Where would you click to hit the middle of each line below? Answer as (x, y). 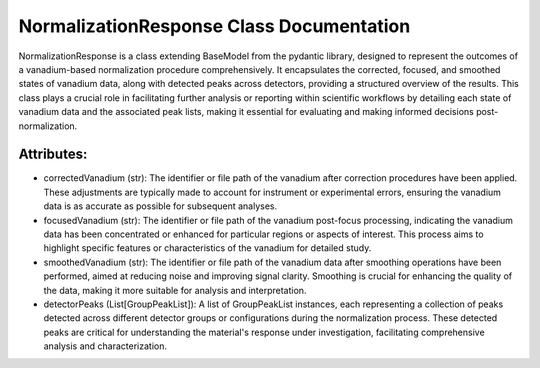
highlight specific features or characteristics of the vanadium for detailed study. (207, 248)
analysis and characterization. (105, 346)
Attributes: (53, 154)
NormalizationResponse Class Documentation (214, 26)
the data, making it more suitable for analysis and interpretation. (175, 290)
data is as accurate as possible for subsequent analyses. (160, 206)
